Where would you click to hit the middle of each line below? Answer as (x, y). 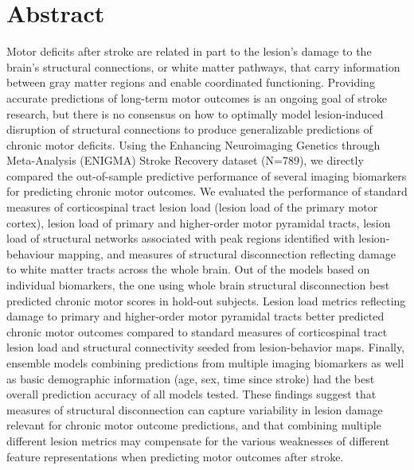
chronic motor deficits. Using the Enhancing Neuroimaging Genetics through (193, 144)
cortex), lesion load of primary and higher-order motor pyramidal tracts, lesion (199, 222)
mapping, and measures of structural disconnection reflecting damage (227, 253)
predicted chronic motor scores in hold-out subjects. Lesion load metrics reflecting (206, 300)
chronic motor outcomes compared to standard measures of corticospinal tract (197, 331)
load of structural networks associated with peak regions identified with (181, 238)
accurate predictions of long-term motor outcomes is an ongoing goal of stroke (197, 97)
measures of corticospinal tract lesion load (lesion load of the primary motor (192, 207)
